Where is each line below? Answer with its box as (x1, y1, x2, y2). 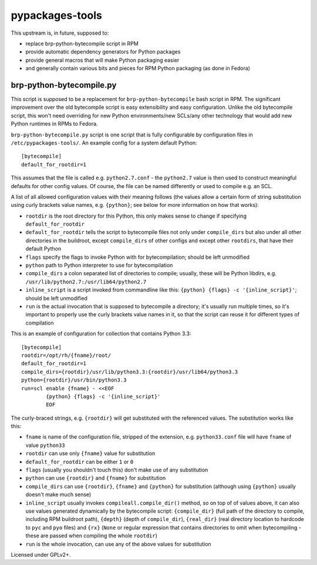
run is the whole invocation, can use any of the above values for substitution (25, 540, 211, 547)
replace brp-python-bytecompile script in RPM (25, 40, 139, 47)
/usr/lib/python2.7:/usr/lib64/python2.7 (25, 278, 147, 285)
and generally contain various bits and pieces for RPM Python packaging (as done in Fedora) (25, 65, 251, 72)
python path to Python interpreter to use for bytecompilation (25, 262, 173, 269)
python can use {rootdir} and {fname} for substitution (25, 474, 166, 482)
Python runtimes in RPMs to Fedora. (11, 121, 98, 128)
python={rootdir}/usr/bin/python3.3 (21, 377, 127, 383)
